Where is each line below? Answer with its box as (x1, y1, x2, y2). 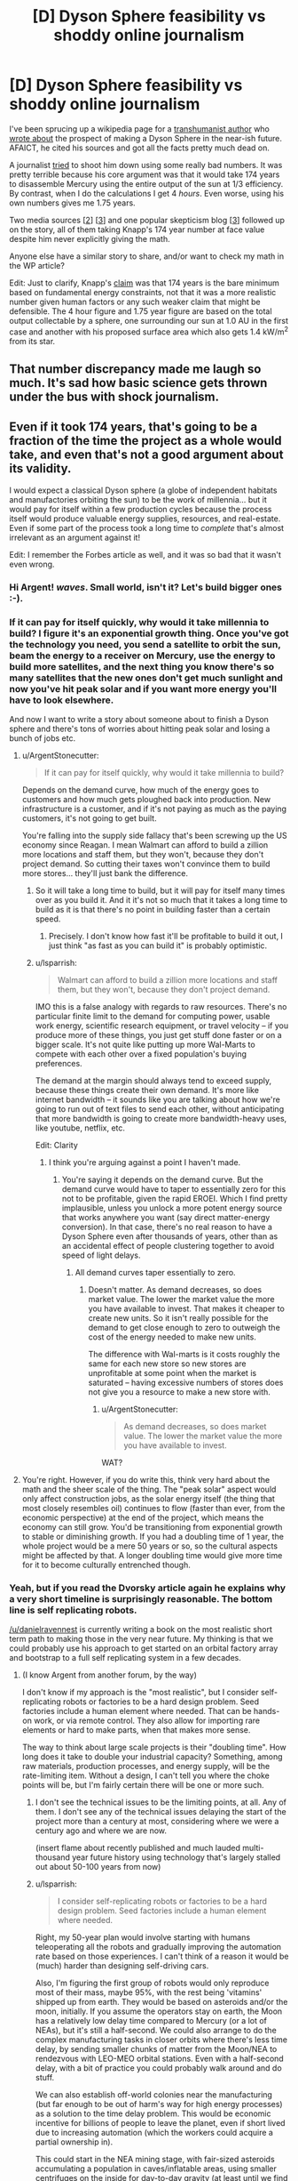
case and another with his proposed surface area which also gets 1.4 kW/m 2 (9, 325, 289, 337)
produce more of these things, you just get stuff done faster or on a (35, 1030, 282, 1041)
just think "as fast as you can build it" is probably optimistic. (48, 940, 268, 951)
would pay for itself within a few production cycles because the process (9, 503, 272, 514)
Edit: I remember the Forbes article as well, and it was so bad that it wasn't (9, 549, 282, 559)
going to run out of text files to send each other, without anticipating (35, 1104, 285, 1115)
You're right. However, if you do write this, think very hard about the (21, 1475, 271, 1485)
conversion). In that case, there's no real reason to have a (61, 1221, 273, 1233)
